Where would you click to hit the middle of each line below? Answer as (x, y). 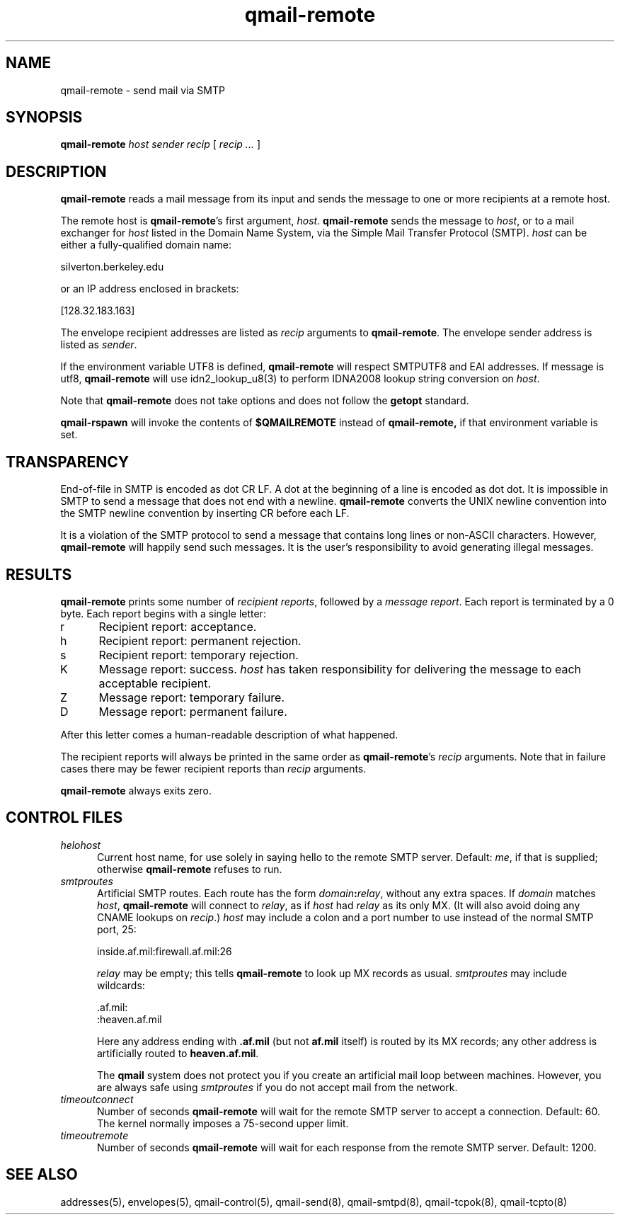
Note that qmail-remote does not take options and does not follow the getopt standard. (265, 401)
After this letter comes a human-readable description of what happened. (229, 734)
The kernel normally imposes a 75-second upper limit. (223, 1123)
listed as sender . (99, 345)
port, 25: (117, 929)
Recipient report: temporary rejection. (199, 655)
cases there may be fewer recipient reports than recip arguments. (213, 768)
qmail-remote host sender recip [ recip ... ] (160, 144)
